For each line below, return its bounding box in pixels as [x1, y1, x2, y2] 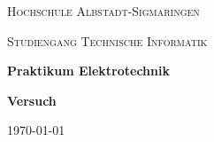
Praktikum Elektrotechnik [7, 61, 170, 80]
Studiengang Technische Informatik [7, 31, 208, 50]
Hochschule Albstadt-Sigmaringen [7, 2, 200, 20]
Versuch [7, 91, 57, 109]
